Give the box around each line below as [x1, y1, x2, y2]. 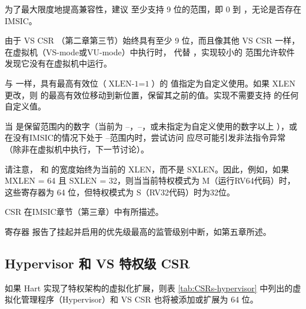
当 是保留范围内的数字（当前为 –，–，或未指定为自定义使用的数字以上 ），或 [5, 119, 297, 132]
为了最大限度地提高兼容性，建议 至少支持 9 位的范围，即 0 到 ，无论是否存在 [5, 3, 301, 15]
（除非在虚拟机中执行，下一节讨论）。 [5, 142, 149, 155]
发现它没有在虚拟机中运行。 [5, 57, 112, 69]
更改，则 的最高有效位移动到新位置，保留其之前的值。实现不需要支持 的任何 [5, 88, 299, 101]
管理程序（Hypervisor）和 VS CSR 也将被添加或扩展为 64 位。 [21, 293, 258, 305]
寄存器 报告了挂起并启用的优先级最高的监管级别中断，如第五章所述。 [5, 225, 271, 237]
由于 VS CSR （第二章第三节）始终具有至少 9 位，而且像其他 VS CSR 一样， [5, 34, 300, 46]
